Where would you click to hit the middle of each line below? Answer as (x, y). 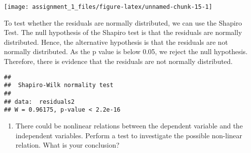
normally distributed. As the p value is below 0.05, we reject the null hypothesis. (126, 51)
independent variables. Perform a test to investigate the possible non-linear (129, 135)
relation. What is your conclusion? (68, 145)
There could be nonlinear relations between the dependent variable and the (129, 125)
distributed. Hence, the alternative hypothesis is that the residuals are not (116, 42)
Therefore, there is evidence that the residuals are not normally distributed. (118, 61)
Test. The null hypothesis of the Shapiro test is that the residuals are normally (123, 32)
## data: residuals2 (39, 102)
